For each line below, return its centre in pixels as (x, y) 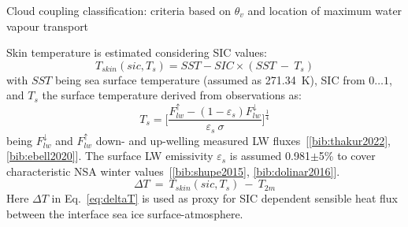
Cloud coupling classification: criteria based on (119, 10)
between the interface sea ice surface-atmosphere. (125, 214)
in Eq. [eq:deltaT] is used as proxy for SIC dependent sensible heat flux (224, 198)
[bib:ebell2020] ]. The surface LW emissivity (110, 156)
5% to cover (347, 156)
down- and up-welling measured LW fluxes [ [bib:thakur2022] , (243, 140)
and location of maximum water (325, 10)
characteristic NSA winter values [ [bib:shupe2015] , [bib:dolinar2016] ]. (173, 171)
